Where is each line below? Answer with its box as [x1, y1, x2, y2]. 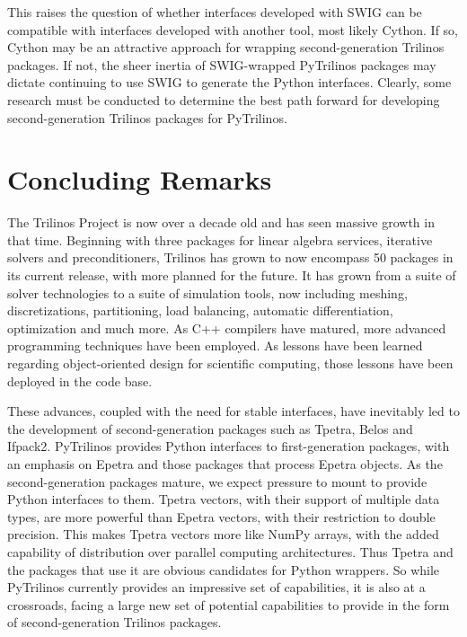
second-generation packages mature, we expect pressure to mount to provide [7, 472, 427, 491]
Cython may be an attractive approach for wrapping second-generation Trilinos [7, 38, 445, 57]
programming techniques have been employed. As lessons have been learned [7, 336, 423, 355]
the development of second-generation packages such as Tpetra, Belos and [7, 419, 413, 438]
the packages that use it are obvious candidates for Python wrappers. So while [7, 560, 440, 579]
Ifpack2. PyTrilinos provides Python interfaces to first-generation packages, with [7, 437, 450, 456]
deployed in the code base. [7, 371, 153, 390]
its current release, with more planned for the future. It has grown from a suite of [7, 266, 456, 285]
